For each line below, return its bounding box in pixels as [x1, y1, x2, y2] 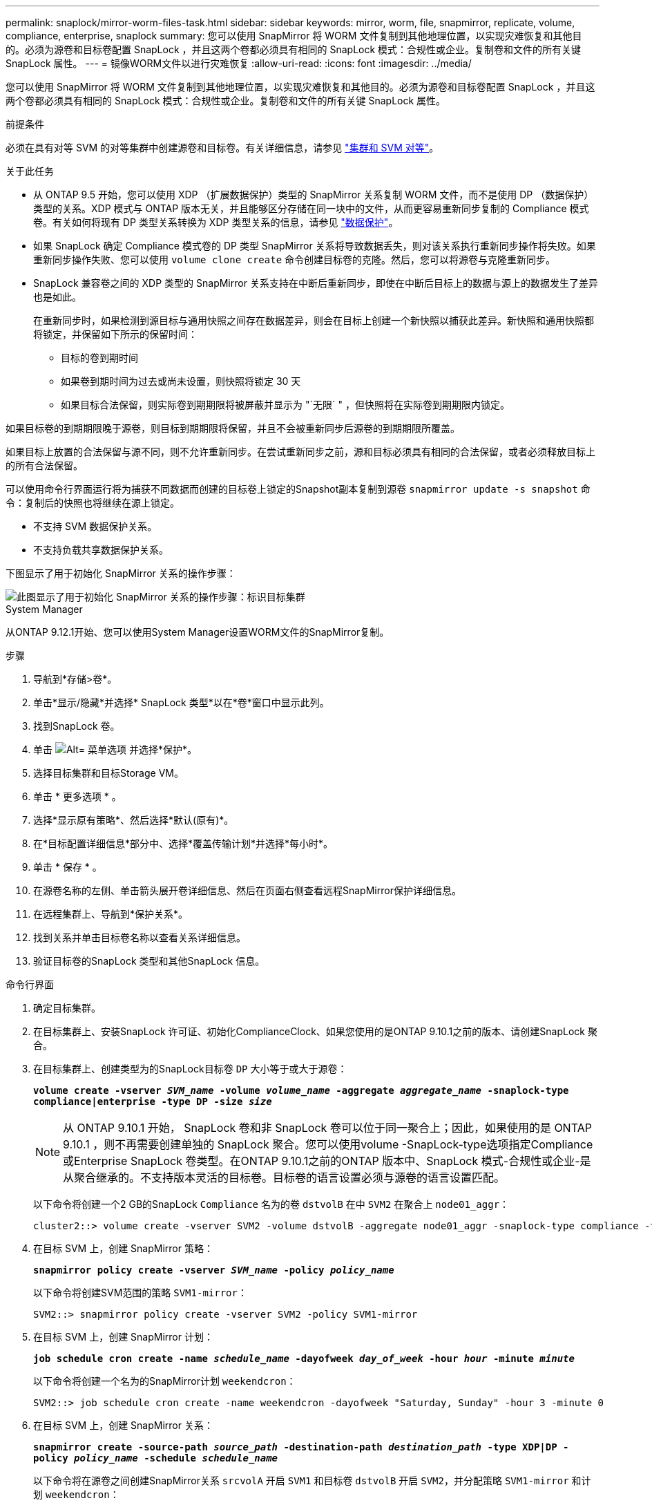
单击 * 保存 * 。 [33, 861, 102, 873]
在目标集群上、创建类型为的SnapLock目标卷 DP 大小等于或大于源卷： [33, 1063, 347, 1075]
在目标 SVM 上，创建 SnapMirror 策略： [33, 1242, 213, 1254]
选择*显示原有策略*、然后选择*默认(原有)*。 [33, 814, 234, 826]
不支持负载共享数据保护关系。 [33, 544, 169, 556]
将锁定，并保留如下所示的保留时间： [33, 328, 198, 340]
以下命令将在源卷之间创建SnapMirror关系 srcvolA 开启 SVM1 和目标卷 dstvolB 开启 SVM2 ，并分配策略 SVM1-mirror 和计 [33, 1475, 591, 1486]
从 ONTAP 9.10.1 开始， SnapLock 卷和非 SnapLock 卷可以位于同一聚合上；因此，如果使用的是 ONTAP [63, 1121, 592, 1135]
